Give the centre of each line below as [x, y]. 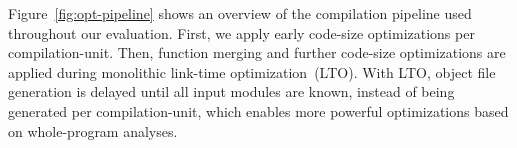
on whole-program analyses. [93, 130]
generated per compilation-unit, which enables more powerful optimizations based [258, 110]
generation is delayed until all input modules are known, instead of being [231, 91]
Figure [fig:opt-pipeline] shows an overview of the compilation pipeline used [240, 13]
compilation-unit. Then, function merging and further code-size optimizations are [257, 52]
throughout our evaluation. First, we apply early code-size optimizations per [241, 32]
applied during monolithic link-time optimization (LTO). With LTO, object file [252, 71]
